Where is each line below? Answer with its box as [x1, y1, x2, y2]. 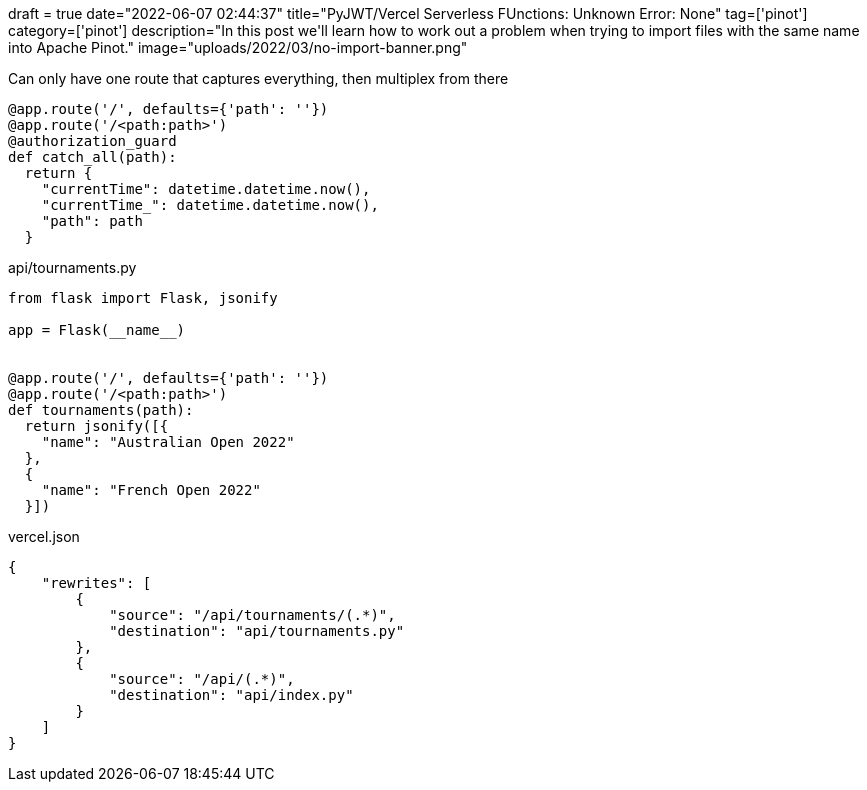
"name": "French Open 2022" [41, 482, 261, 498]
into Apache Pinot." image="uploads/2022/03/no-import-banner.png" [8, 39, 468, 56]
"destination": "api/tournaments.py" [109, 623, 405, 639]
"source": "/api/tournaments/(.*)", [109, 607, 396, 623]
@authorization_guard [8, 133, 177, 149]
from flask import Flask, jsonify [8, 290, 278, 306]
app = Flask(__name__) [8, 322, 186, 338]
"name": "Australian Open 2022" [41, 434, 295, 450]
